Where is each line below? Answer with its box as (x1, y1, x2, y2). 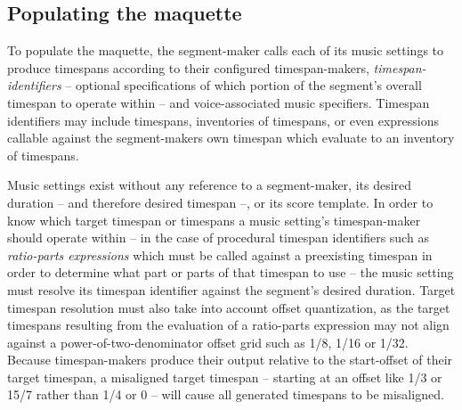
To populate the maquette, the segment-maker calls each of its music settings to (7, 41, 444, 60)
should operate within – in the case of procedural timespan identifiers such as (7, 228, 429, 247)
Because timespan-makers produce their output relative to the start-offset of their (7, 350, 453, 369)
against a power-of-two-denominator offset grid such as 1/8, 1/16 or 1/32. (7, 332, 409, 351)
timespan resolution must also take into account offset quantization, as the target (7, 298, 450, 316)
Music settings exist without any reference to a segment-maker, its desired (7, 176, 412, 194)
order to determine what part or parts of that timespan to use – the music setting (7, 263, 454, 282)
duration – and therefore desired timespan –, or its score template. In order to (7, 193, 434, 211)
